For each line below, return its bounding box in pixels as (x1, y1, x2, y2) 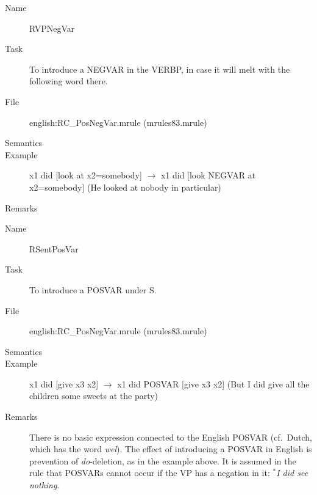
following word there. (29, 75, 108, 87)
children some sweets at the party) (29, 389, 158, 402)
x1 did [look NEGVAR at (160, 169, 256, 182)
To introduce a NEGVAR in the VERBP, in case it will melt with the (29, 62, 290, 75)
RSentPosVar (29, 242, 79, 255)
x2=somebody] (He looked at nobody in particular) (29, 180, 221, 193)
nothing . (29, 479, 60, 491)
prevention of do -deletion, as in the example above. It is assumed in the (29, 454, 296, 467)
